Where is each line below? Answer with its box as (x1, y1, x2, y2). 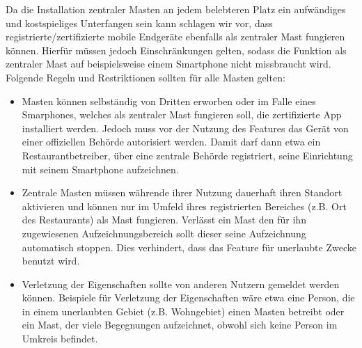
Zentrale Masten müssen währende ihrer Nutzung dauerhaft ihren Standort (22, 185, 343, 200)
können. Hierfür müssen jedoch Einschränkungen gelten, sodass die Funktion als (6, 42, 347, 57)
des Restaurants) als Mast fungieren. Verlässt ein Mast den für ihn (22, 212, 306, 227)
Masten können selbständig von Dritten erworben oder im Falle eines (22, 93, 316, 108)
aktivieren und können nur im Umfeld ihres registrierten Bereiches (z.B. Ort (22, 198, 347, 213)
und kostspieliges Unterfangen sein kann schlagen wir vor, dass (6, 15, 273, 30)
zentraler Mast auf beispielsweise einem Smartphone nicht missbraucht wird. (6, 56, 331, 71)
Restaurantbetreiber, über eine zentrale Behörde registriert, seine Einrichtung (22, 148, 353, 162)
